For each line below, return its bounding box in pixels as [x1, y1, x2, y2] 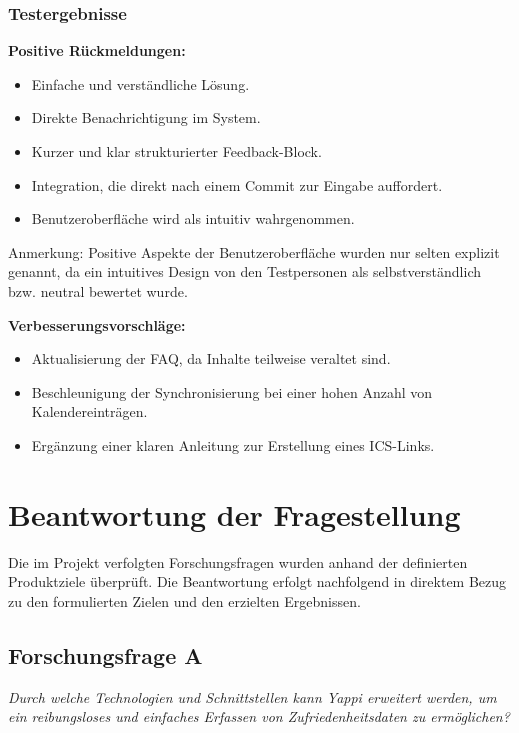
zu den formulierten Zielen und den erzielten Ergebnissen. [8, 590, 361, 611]
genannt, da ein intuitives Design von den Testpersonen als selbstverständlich [8, 261, 482, 282]
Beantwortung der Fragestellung [8, 493, 461, 534]
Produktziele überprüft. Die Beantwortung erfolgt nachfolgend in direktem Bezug [8, 571, 507, 592]
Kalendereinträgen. [31, 401, 148, 422]
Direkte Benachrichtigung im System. [31, 107, 261, 128]
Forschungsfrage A [8, 639, 203, 670]
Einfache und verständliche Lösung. [31, 73, 250, 94]
